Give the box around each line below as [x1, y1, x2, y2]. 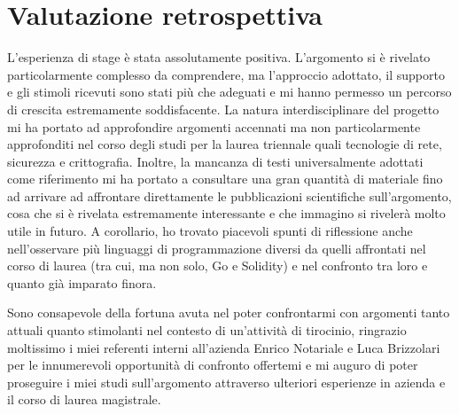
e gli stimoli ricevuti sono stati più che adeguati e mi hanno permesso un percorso [7, 82, 452, 101]
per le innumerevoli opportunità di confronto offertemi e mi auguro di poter [7, 355, 418, 374]
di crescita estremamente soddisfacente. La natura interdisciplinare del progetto [7, 99, 440, 118]
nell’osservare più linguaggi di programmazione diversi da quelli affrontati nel [7, 238, 426, 257]
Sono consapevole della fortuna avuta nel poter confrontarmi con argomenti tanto [7, 303, 450, 322]
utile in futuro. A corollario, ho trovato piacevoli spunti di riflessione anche [7, 222, 413, 240]
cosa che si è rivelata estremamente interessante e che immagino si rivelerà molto [7, 204, 446, 223]
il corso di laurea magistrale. [7, 390, 161, 409]
